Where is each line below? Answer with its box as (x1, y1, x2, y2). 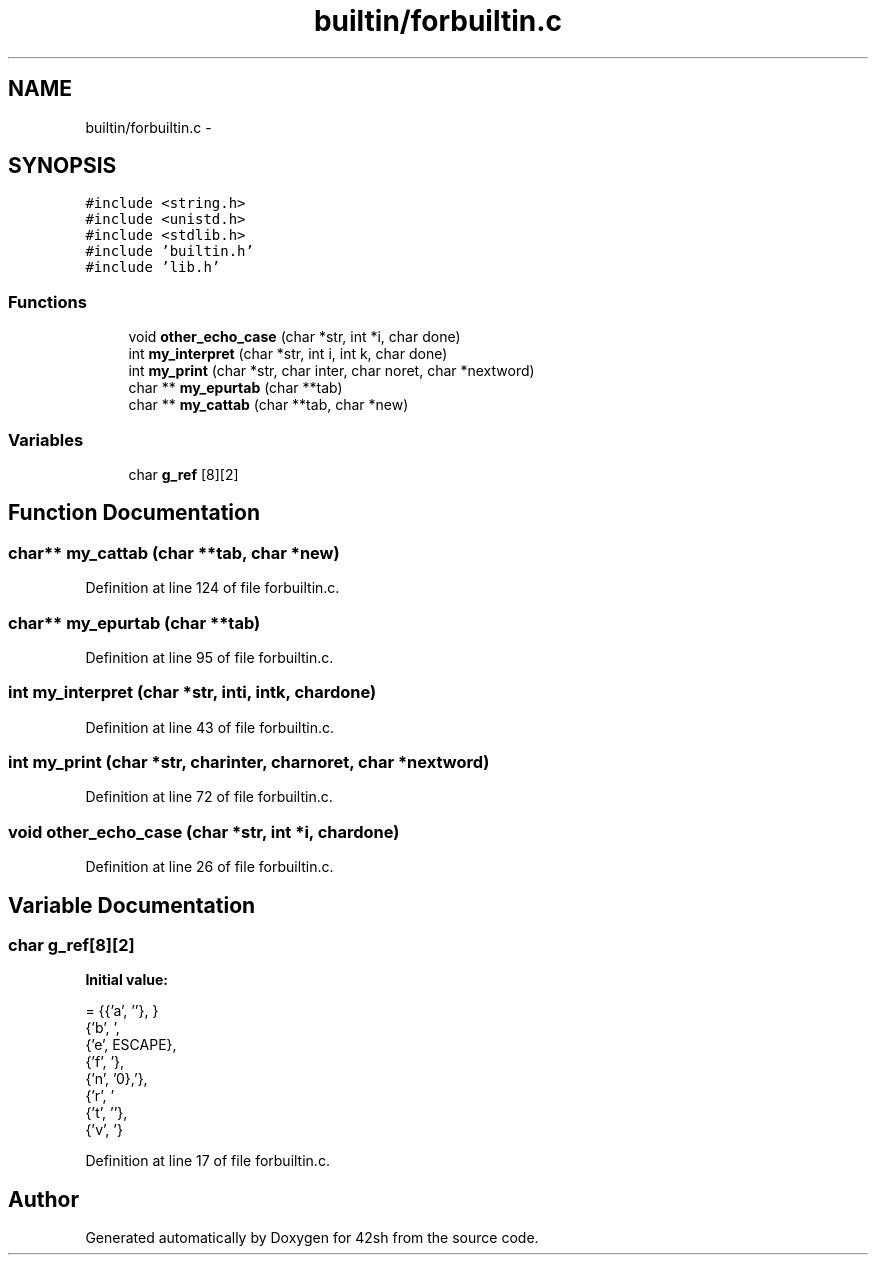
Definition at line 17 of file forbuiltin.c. (85, 1152, 330, 1170)
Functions (8, 291, 87, 312)
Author (8, 1186, 79, 1212)
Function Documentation (8, 500, 260, 526)
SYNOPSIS (8, 153, 117, 179)
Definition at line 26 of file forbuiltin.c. (85, 858, 334, 876)
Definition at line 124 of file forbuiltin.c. (85, 579, 340, 597)
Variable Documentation (8, 892, 256, 918)
